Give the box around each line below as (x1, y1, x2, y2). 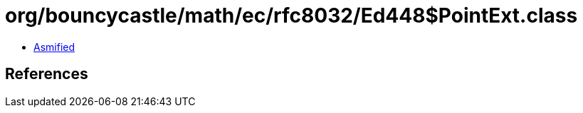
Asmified (33, 40, 75, 53)
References (5, 65, 88, 83)
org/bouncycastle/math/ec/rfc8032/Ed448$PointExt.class (5, 4, 578, 28)
